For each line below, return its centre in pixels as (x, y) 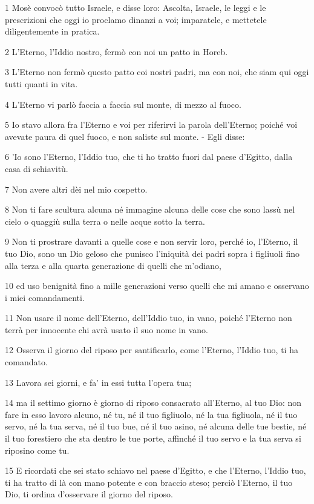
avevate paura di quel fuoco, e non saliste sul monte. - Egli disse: (125, 136)
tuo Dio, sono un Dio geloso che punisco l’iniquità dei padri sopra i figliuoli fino (152, 253)
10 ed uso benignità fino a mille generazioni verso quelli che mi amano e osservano (157, 286)
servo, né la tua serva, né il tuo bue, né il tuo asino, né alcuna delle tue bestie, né (156, 426)
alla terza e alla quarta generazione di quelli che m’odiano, (113, 265)
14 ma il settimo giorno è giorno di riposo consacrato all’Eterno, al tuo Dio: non (153, 403)
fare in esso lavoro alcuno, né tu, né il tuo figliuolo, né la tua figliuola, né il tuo (151, 414)
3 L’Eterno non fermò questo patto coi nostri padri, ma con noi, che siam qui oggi (157, 72)
